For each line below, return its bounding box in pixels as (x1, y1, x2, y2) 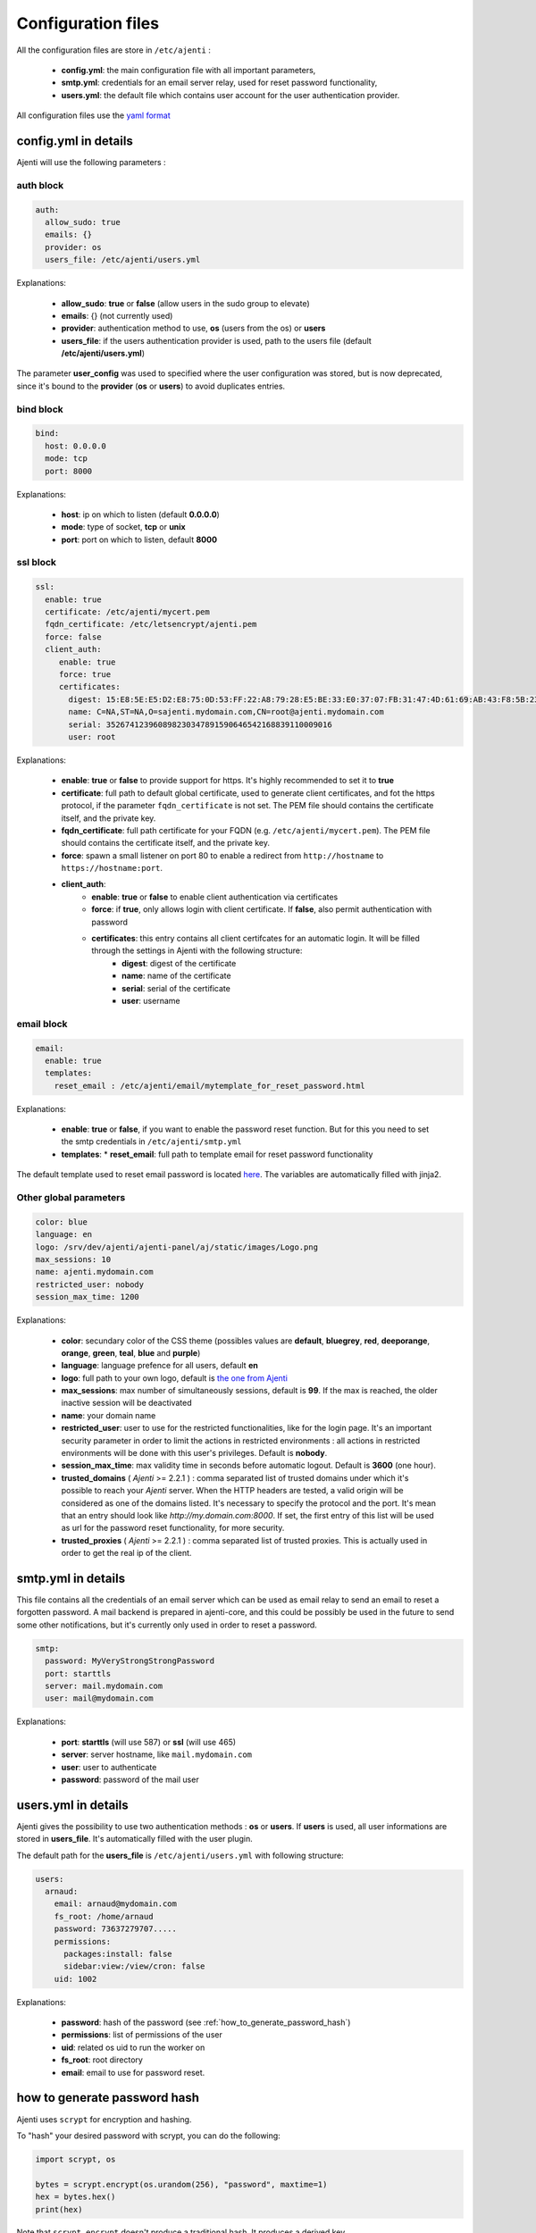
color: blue (35, 1217, 88, 1227)
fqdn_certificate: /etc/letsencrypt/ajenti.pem (45, 619, 257, 630)
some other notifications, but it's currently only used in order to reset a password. (16, 1619, 317, 1630)
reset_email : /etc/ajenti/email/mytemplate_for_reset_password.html (54, 1081, 365, 1091)
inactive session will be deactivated (61, 1398, 192, 1409)
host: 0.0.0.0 (45, 440, 107, 451)
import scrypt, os (35, 2154, 116, 2164)
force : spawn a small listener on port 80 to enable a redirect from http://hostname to (61, 849, 384, 861)
